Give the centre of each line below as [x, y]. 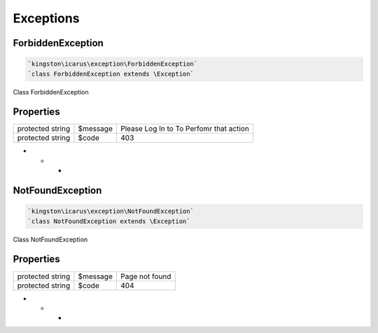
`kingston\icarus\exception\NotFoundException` [111, 211]
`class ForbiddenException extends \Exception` [111, 74]
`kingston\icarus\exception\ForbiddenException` [113, 64]
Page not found [146, 276]
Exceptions [46, 18]
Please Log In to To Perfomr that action [185, 129]
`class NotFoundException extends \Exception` [109, 221]
